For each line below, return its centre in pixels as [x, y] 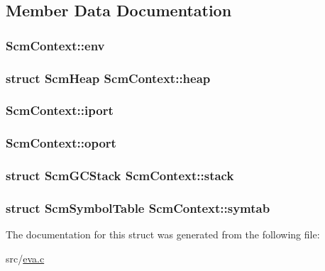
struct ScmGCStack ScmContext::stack [120, 176]
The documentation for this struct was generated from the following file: [163, 234]
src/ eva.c [25, 258]
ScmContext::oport [61, 143]
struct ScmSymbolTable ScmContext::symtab [138, 208]
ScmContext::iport [60, 110]
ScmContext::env [55, 45]
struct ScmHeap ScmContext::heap [108, 78]
